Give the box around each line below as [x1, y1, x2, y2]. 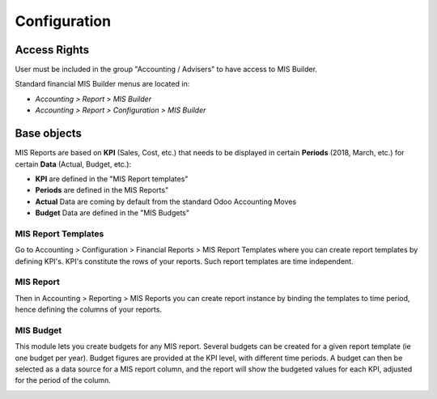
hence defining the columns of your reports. [15, 304, 162, 315]
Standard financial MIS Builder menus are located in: [15, 79, 190, 89]
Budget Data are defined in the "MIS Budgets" [35, 208, 190, 218]
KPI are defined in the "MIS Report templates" [35, 174, 189, 184]
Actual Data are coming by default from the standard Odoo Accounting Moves [35, 197, 297, 206]
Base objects [15, 126, 83, 141]
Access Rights [15, 43, 90, 57]
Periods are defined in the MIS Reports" [35, 185, 169, 195]
